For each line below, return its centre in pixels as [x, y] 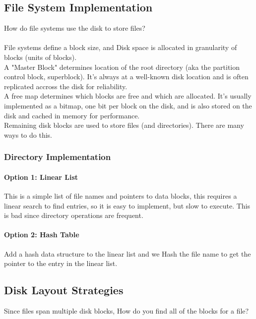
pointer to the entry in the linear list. [61, 263]
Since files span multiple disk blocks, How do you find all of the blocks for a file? [127, 310]
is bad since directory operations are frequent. [74, 215]
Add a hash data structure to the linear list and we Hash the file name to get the [128, 253]
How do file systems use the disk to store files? [75, 28]
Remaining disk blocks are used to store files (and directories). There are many [124, 125]
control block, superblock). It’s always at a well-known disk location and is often [126, 77]
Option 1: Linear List [41, 177]
